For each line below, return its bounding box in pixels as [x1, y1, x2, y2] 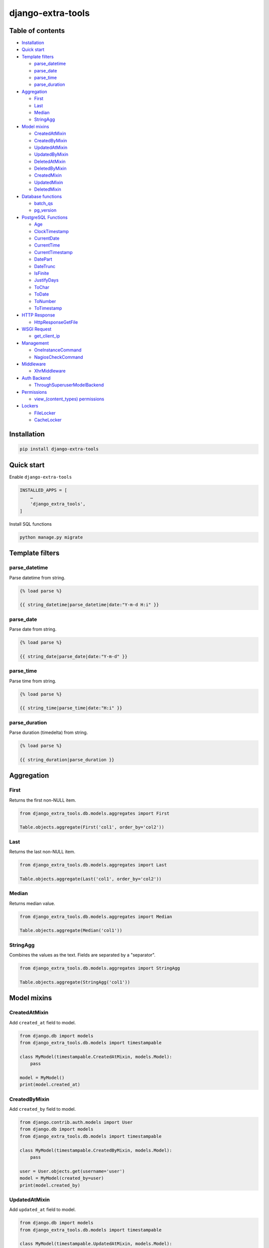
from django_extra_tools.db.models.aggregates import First [19, 810, 170, 816]
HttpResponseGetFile [34, 319, 78, 325]
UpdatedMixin [34, 179, 63, 185]
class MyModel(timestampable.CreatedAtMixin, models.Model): [19, 1054, 172, 1059]
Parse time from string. [9, 678, 57, 684]
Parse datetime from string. [9, 575, 66, 581]
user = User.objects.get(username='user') [19, 1168, 125, 1174]
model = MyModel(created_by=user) [19, 1176, 104, 1181]
